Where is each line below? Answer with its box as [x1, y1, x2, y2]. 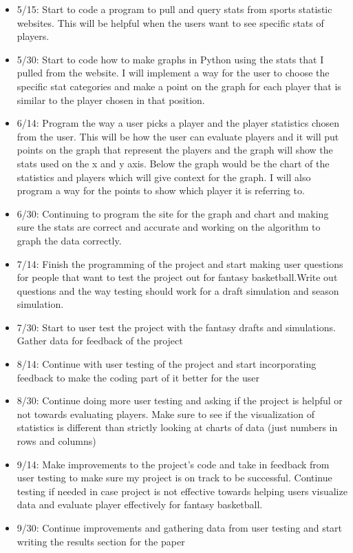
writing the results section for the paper [17, 534, 185, 548]
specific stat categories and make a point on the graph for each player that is [17, 79, 341, 93]
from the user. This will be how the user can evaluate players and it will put [17, 129, 339, 143]
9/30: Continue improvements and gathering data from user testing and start [17, 521, 343, 534]
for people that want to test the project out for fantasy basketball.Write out [17, 270, 338, 284]
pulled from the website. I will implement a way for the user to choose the [17, 65, 330, 80]
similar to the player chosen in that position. [17, 92, 205, 107]
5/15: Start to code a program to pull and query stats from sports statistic [17, 2, 332, 16]
